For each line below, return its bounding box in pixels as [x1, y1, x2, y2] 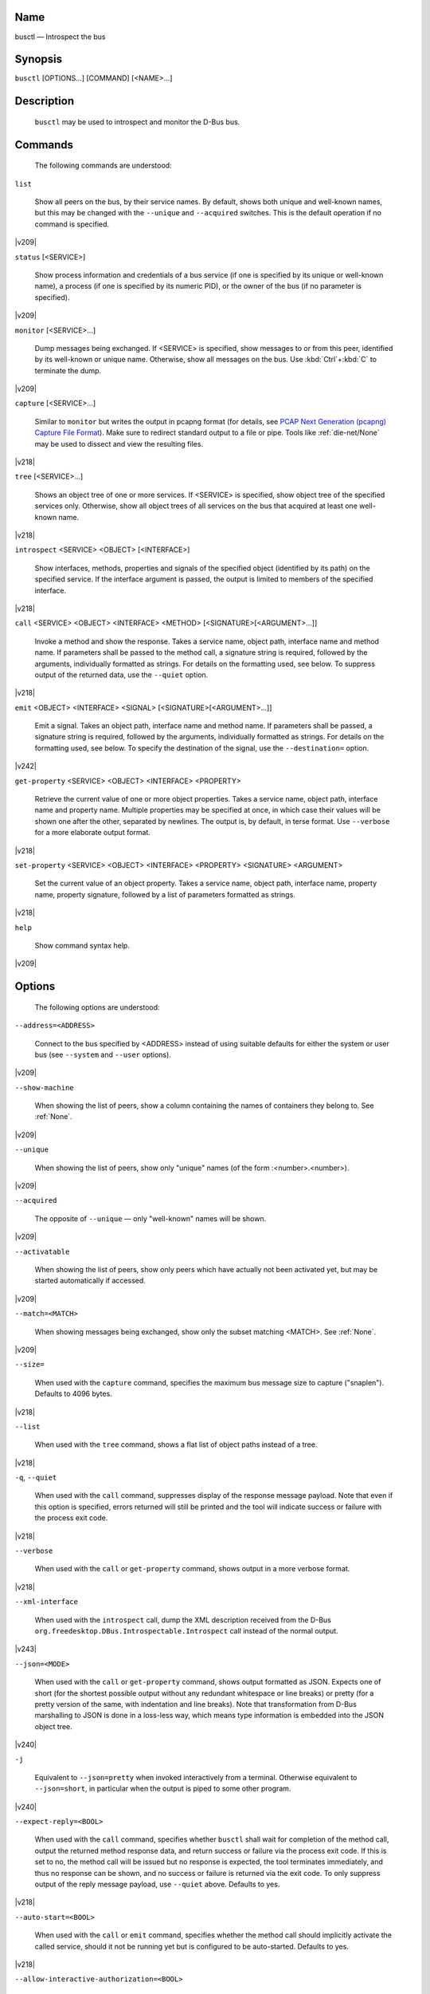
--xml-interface [14, 1598, 79, 1606]
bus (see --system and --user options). [34, 1050, 171, 1059]
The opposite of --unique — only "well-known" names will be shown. [34, 1213, 267, 1224]
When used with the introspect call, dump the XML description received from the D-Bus [34, 1615, 332, 1625]
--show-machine [14, 1083, 75, 1092]
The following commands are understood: [34, 160, 172, 171]
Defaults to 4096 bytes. [34, 1389, 113, 1399]
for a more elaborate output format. [34, 828, 151, 837]
